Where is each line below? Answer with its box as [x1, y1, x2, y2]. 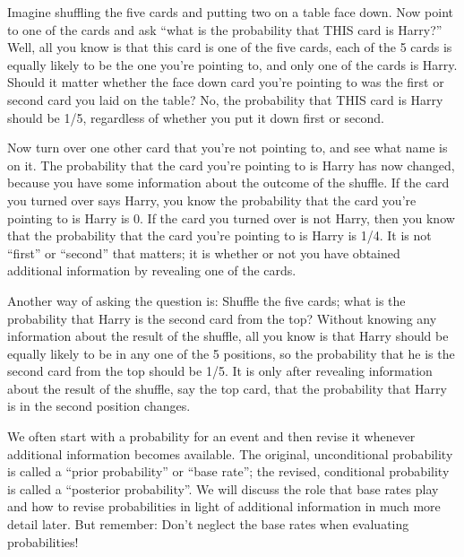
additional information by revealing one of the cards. [7, 261, 296, 280]
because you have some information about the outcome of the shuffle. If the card [7, 173, 450, 192]
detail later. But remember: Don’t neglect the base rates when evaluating [7, 515, 409, 534]
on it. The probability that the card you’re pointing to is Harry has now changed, [7, 155, 455, 174]
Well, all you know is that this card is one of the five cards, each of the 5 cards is [7, 38, 452, 57]
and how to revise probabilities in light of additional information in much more [7, 497, 441, 516]
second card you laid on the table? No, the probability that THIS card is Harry [7, 90, 443, 109]
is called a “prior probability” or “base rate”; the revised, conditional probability [7, 462, 450, 481]
